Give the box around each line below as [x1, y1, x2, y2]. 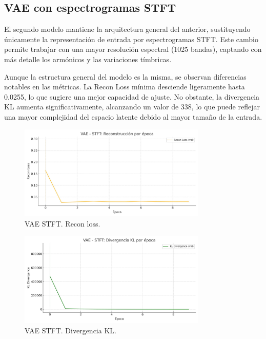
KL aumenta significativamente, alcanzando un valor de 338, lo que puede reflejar [4, 101, 260, 112]
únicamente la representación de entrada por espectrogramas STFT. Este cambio [4, 33, 258, 44]
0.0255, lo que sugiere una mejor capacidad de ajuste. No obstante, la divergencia [4, 91, 260, 102]
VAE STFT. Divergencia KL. [25, 325, 116, 335]
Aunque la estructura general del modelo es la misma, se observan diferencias [4, 71, 247, 82]
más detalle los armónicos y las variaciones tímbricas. [4, 53, 172, 64]
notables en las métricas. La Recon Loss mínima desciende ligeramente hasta [4, 81, 245, 92]
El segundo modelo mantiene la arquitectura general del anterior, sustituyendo [4, 24, 251, 34]
